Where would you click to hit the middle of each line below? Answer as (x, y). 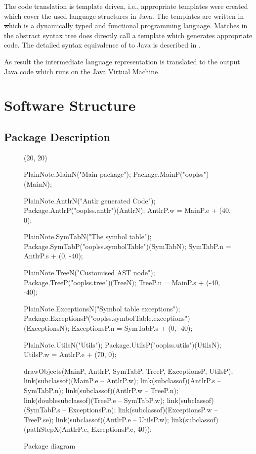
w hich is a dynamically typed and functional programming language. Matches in (126, 25)
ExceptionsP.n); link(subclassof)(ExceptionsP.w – (143, 410)
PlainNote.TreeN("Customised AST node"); (89, 273)
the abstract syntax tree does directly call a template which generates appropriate (128, 35)
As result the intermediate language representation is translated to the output (122, 61)
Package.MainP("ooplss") (171, 174)
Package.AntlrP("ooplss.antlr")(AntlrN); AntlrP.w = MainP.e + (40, (127, 210)
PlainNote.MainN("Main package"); (77, 174)
